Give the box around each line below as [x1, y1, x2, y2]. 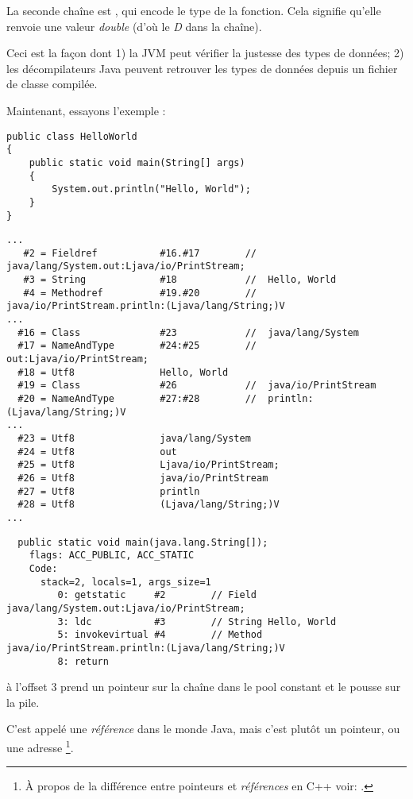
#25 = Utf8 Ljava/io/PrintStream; [17, 459, 280, 471]
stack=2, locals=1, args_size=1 [40, 576, 211, 588]
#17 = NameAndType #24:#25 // [17, 340, 257, 352]
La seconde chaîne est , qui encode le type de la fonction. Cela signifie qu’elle [6, 2, 381, 18]
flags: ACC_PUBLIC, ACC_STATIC [29, 550, 195, 562]
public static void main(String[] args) [29, 156, 245, 168]
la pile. [6, 693, 40, 710]
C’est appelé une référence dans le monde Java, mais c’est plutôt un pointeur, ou [6, 720, 400, 737]
